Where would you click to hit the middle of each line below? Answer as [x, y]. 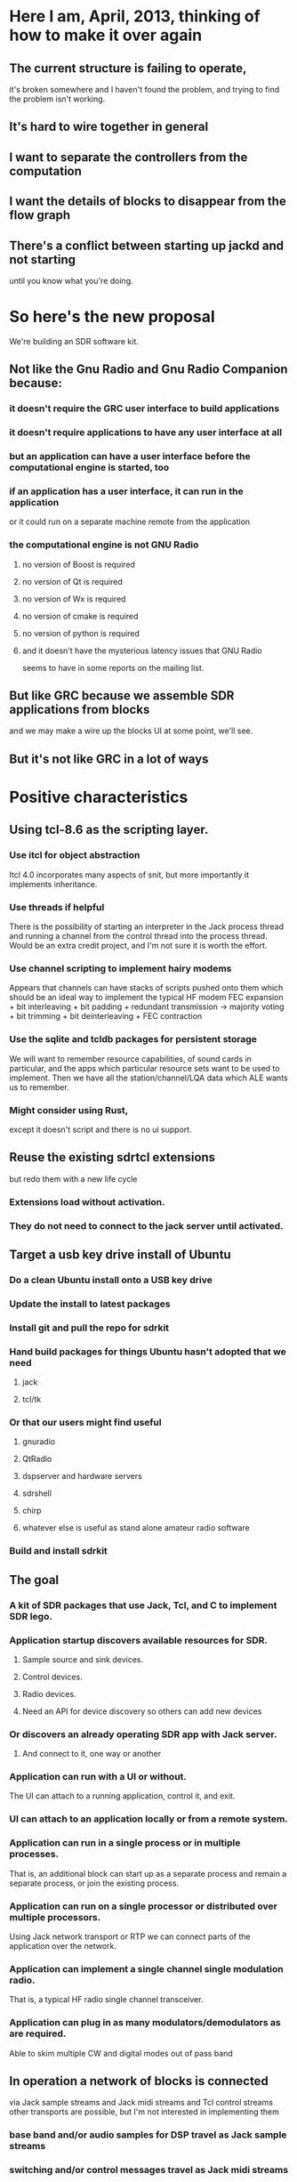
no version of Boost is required [79, 564]
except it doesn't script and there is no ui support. [101, 1129]
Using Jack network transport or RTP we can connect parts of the [130, 1936]
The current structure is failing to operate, [128, 68]
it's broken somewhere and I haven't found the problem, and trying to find [144, 89]
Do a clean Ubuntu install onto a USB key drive [111, 1280]
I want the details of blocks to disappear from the [148, 202]
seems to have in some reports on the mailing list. [113, 667]
